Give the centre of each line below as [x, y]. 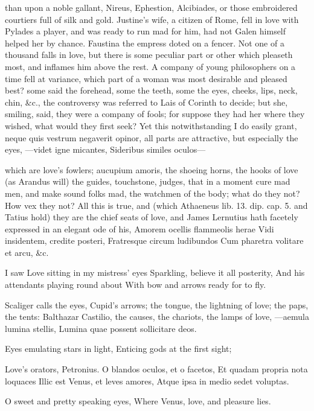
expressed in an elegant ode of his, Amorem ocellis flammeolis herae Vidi [139, 228]
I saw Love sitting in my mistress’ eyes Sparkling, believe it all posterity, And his [155, 272]
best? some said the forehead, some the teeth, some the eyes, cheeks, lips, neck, [151, 90]
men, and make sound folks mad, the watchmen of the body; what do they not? [152, 193]
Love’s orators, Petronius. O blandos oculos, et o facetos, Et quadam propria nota [156, 369]
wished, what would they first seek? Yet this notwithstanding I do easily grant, [151, 125]
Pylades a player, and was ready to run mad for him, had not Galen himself [146, 31]
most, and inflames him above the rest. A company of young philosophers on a [150, 66]
